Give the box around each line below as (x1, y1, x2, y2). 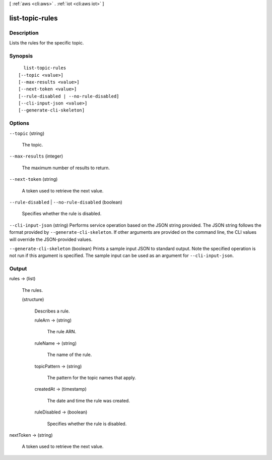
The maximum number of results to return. (22, 165, 110, 171)
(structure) (22, 296, 44, 302)
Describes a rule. (34, 308, 70, 314)
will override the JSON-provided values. (9, 236, 93, 242)
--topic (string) (9, 130, 45, 136)
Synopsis (9, 52, 33, 59)
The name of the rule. (47, 351, 92, 358)
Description (9, 29, 39, 36)
